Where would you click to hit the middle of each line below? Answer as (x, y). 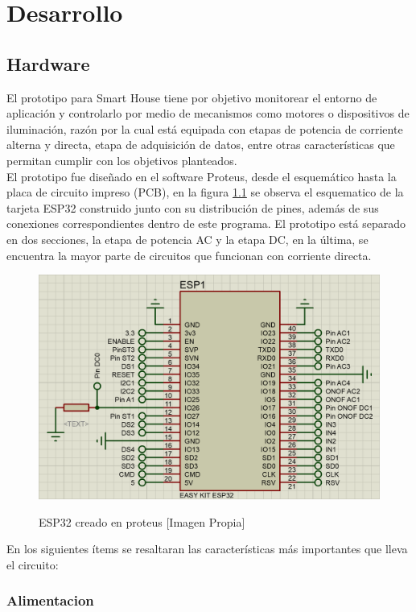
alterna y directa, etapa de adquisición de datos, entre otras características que (201, 145)
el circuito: (33, 564)
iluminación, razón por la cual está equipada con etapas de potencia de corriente (205, 128)
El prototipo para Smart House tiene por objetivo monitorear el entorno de (192, 97)
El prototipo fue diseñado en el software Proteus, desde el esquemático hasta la (202, 176)
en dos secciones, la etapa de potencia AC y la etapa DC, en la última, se (187, 239)
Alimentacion (50, 600)
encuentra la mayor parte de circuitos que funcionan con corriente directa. (189, 255)
